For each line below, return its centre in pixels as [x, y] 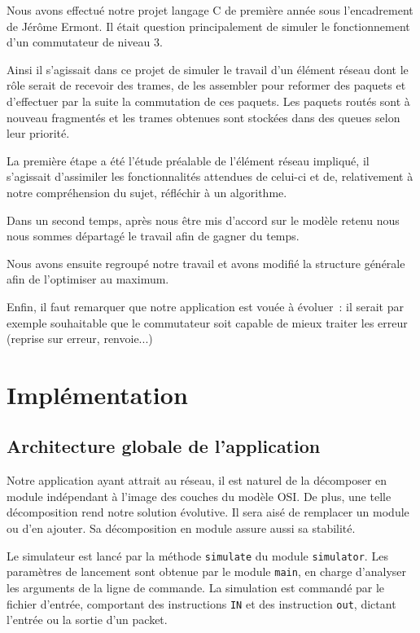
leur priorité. [38, 133]
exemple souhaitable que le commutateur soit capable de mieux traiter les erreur [207, 322]
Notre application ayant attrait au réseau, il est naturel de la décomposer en [197, 480]
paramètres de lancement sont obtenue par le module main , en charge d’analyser [207, 571]
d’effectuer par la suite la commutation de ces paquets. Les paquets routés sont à [208, 101]
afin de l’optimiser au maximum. [88, 279]
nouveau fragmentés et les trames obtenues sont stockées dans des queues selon [203, 117]
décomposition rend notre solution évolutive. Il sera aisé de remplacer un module [208, 512]
